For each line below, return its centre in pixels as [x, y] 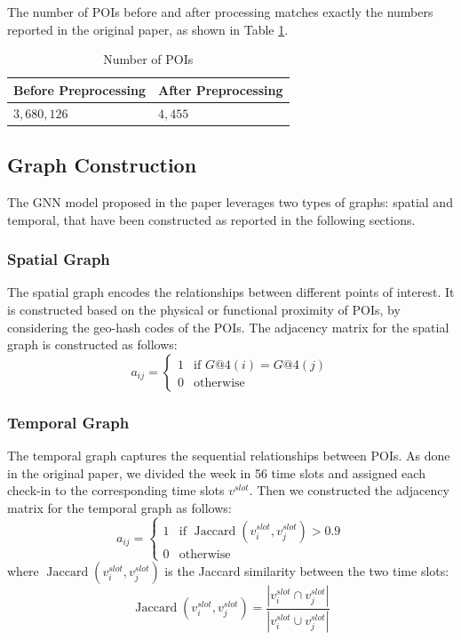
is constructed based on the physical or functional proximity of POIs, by [204, 309]
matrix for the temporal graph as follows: [119, 507]
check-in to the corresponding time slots [116, 490]
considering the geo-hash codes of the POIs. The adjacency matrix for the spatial [228, 327]
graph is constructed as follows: [92, 344]
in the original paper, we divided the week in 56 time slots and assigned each [216, 472]
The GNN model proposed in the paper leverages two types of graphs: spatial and [230, 201]
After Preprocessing [220, 89]
